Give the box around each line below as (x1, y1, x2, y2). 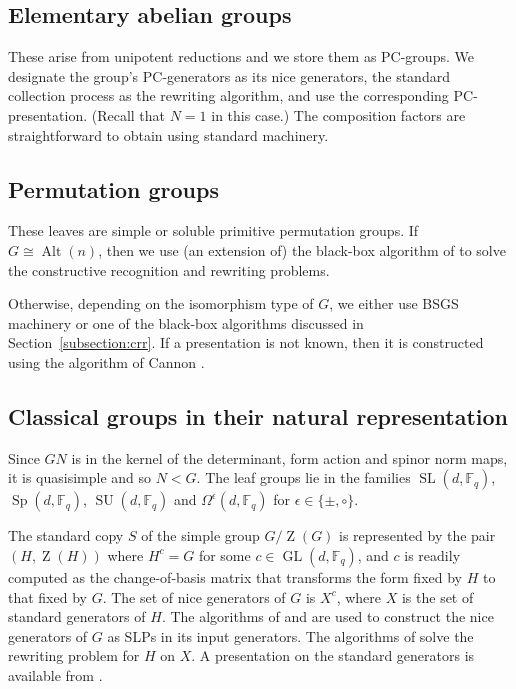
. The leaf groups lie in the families (196, 467, 411, 488)
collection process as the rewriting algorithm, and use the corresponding (8, 85, 449, 106)
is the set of (401, 586, 474, 607)
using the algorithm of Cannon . (8, 351, 205, 372)
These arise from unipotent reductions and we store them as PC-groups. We (8, 46, 474, 67)
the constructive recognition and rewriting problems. (8, 259, 330, 280)
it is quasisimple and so (8, 467, 152, 488)
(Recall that (91, 104, 166, 125)
